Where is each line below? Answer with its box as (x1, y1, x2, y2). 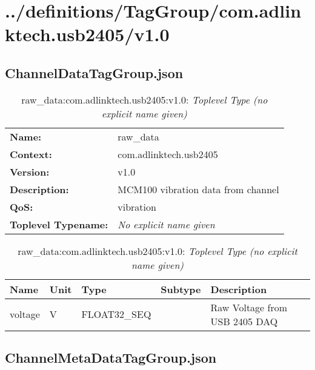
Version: (10, 164, 50, 179)
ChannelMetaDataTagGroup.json (5, 348, 217, 367)
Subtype (161, 282, 201, 296)
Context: (10, 147, 52, 161)
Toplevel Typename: (10, 217, 108, 231)
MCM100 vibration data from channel (118, 182, 279, 196)
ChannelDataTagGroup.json (5, 63, 184, 82)
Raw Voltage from (210, 300, 288, 314)
